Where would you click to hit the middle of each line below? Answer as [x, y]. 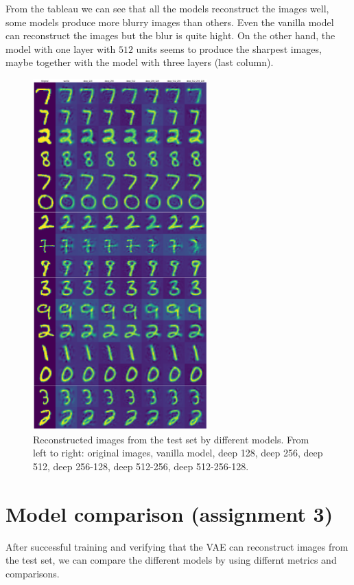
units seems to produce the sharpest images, [229, 48]
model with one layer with [61, 48]
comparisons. [33, 573]
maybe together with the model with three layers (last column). [140, 62]
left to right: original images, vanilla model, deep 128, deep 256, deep [178, 453]
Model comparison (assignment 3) [169, 513]
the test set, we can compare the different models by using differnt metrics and [171, 560]
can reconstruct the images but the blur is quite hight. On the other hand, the [170, 35]
